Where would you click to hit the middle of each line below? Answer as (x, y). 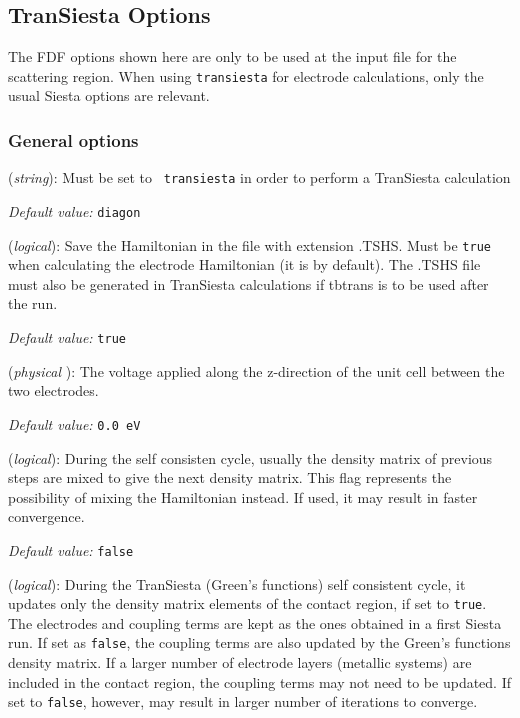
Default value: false (71, 549)
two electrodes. (53, 390)
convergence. (46, 516)
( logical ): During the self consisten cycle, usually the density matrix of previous (250, 457)
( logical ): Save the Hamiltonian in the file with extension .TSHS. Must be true (249, 244)
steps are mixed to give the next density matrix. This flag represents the (230, 477)
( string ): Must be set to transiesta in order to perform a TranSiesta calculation (259, 177)
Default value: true (67, 337)
